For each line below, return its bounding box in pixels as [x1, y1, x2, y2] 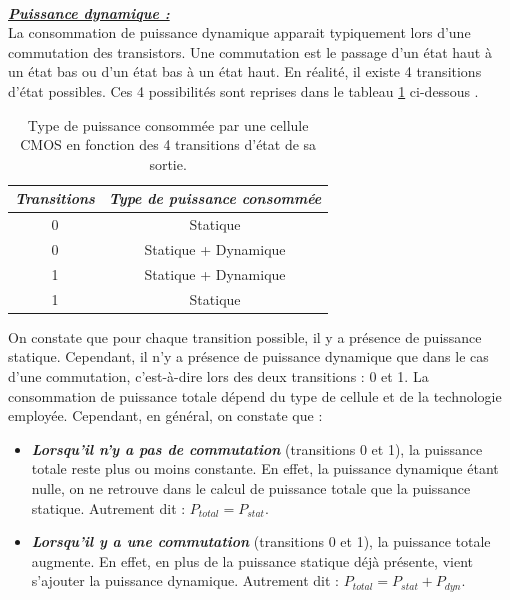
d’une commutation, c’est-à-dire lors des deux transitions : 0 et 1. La [8, 366, 429, 386]
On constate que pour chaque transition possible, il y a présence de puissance [8, 326, 482, 347]
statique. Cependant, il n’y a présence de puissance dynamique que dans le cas [8, 346, 489, 367]
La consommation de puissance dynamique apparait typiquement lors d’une [8, 22, 471, 43]
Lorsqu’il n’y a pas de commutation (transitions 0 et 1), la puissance [31, 438, 483, 459]
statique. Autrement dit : [31, 497, 186, 518]
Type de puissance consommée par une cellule [27, 114, 309, 135]
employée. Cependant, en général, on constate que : [8, 405, 323, 426]
